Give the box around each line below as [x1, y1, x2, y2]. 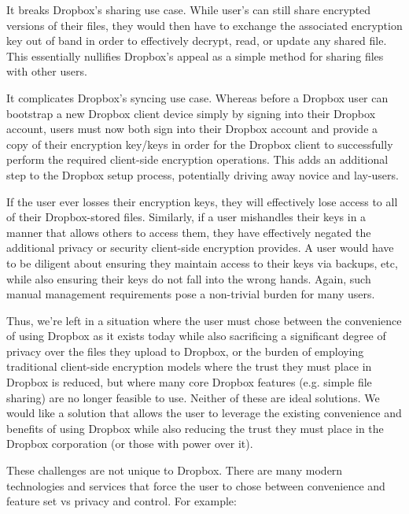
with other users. [6, 63, 87, 80]
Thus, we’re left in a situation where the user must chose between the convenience [6, 312, 402, 328]
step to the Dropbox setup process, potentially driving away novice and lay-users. [6, 166, 399, 183]
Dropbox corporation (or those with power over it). [6, 435, 253, 452]
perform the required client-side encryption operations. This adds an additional [6, 151, 389, 168]
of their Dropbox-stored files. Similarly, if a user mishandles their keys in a [6, 209, 367, 225]
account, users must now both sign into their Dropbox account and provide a [6, 120, 378, 137]
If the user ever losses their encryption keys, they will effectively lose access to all [6, 193, 398, 209]
